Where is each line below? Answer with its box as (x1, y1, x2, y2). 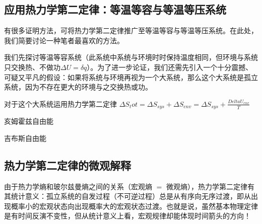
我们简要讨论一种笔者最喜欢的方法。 (4, 35, 124, 45)
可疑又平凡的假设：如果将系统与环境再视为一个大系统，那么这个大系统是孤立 (4, 71, 258, 82)
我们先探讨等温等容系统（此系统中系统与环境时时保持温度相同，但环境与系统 (4, 52, 258, 62)
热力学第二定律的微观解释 (4, 157, 131, 173)
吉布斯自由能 (4, 132, 46, 143)
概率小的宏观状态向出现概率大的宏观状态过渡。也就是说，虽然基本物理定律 (11, 200, 258, 211)
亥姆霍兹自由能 (4, 116, 53, 126)
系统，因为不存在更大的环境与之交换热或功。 (4, 82, 152, 92)
